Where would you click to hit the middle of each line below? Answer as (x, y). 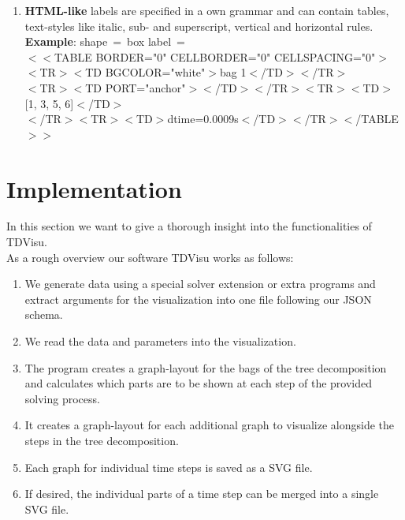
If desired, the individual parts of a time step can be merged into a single (202, 494)
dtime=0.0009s (203, 119)
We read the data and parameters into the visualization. (160, 341)
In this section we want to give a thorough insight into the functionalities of (189, 226)
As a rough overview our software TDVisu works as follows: (150, 257)
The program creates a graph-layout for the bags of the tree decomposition (206, 367)
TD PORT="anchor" (136, 87)
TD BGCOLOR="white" (145, 72)
